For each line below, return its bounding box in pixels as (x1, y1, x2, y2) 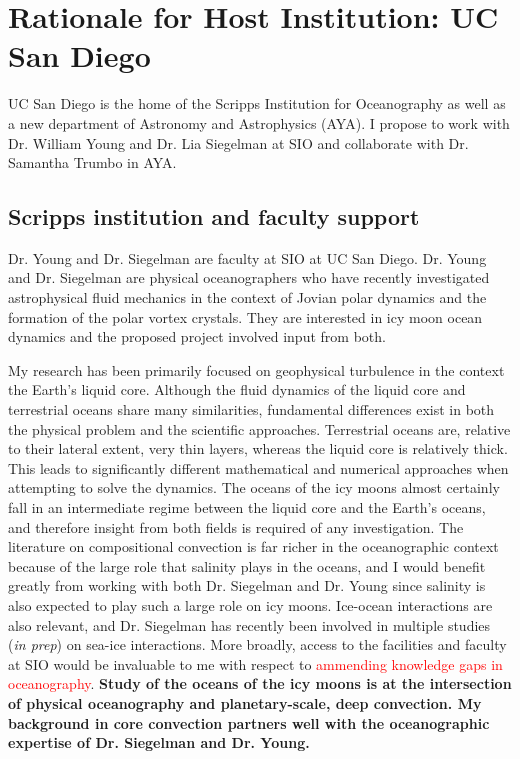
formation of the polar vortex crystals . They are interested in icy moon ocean (8, 306, 483, 327)
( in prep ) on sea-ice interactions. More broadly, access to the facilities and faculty (8, 634, 507, 655)
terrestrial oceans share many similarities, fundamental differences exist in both (8, 399, 495, 420)
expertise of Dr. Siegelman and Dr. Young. (8, 732, 310, 753)
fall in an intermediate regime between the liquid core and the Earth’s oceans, (8, 497, 486, 518)
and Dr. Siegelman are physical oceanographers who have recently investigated (8, 267, 490, 288)
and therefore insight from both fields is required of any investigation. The (8, 516, 464, 537)
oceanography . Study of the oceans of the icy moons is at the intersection (8, 673, 512, 694)
